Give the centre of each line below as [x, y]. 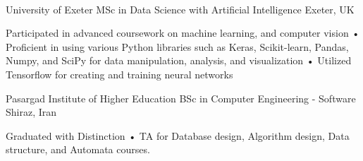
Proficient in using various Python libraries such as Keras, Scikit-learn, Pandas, [177, 46]
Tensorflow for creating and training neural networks [119, 74]
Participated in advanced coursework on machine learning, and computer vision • [183, 33]
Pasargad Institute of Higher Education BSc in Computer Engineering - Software [181, 98]
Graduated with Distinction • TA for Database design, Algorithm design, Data [178, 135]
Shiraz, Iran [31, 112]
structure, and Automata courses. [78, 149]
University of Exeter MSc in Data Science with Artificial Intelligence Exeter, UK [180, 9]
